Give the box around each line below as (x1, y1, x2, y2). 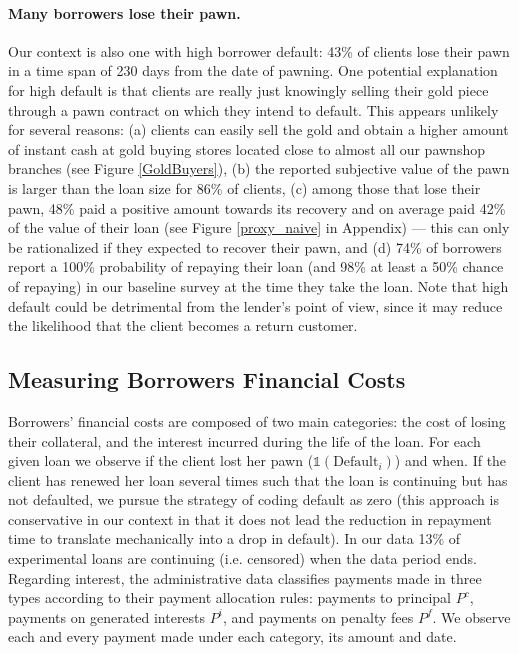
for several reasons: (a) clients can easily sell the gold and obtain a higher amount (8, 119, 509, 140)
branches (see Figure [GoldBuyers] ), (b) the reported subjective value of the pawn (8, 158, 510, 179)
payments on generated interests (8, 606, 206, 627)
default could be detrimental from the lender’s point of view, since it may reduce (8, 295, 503, 316)
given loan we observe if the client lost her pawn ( (8, 450, 314, 471)
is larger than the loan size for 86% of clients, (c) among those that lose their (8, 177, 481, 198)
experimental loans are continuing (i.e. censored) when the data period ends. (8, 548, 478, 569)
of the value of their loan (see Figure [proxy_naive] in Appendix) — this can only (8, 217, 510, 238)
